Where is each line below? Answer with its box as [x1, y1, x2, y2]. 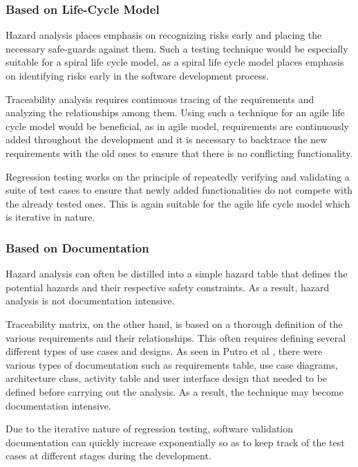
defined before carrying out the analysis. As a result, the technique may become [6, 384, 343, 399]
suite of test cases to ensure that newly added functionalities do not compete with [6, 183, 353, 197]
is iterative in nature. [6, 210, 95, 224]
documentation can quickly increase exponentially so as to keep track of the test [6, 434, 345, 449]
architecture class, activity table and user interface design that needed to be [6, 371, 328, 385]
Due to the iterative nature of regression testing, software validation [6, 421, 294, 436]
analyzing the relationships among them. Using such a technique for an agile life [6, 105, 345, 120]
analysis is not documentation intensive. [6, 293, 175, 308]
